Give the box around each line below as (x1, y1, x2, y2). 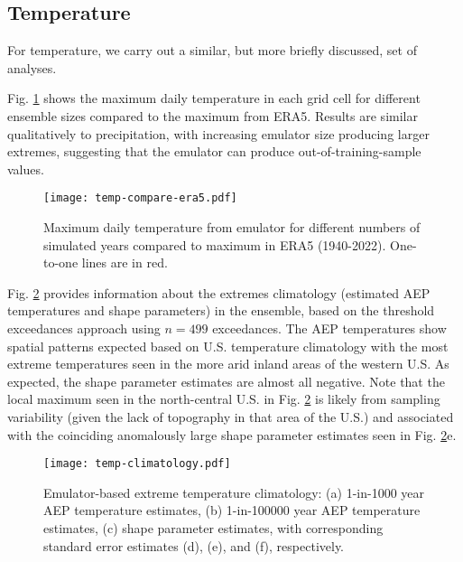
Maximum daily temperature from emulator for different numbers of (43, 218, 421, 237)
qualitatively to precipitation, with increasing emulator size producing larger (7, 124, 430, 143)
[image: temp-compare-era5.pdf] (43, 192, 237, 205)
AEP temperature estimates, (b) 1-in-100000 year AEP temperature (43, 501, 421, 520)
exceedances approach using (7, 318, 161, 337)
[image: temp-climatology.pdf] (43, 457, 231, 471)
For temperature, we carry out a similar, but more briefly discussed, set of (7, 41, 417, 60)
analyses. (7, 58, 57, 77)
